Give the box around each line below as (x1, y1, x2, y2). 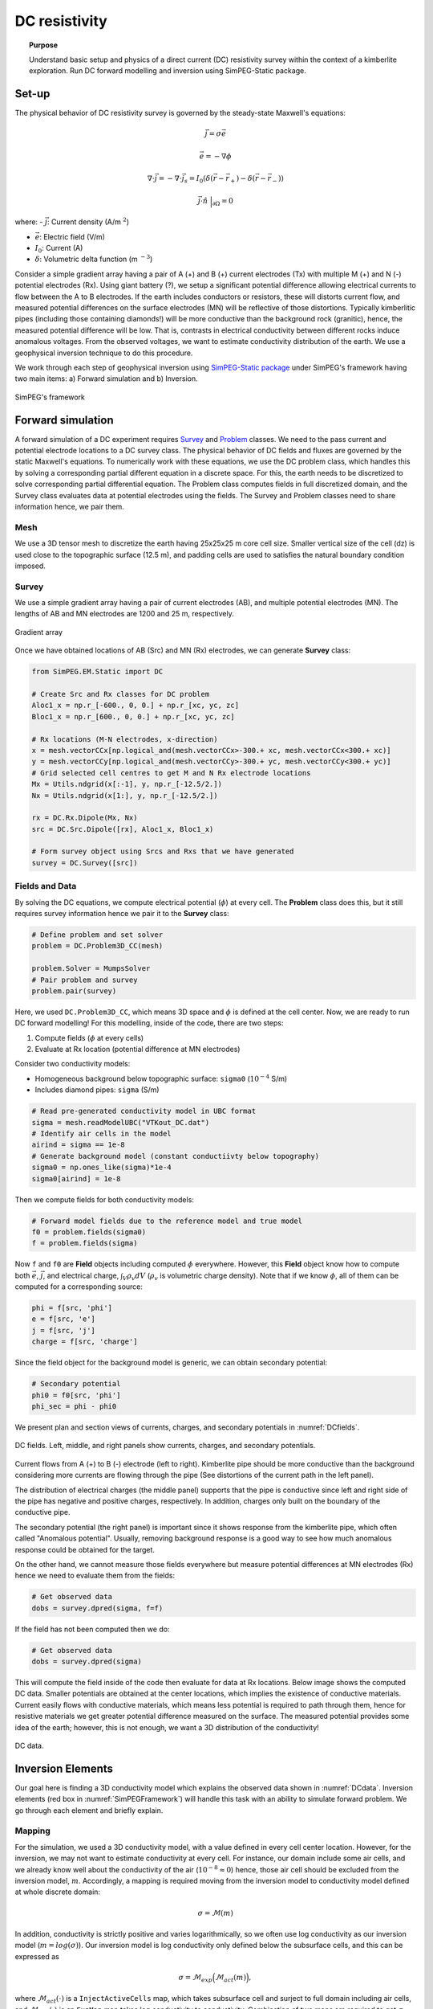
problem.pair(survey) (31, 986, 117, 996)
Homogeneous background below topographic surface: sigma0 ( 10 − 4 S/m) (34, 1073, 288, 1083)
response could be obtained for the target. (14, 1545, 156, 1554)
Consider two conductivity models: (14, 1059, 131, 1069)
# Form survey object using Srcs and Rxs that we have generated (31, 847, 294, 856)
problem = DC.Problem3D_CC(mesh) (31, 941, 164, 951)
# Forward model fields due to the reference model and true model (31, 1216, 303, 1225)
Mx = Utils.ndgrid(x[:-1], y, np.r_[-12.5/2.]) (31, 779, 222, 789)
